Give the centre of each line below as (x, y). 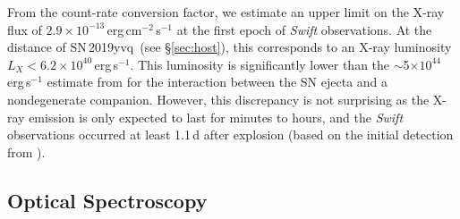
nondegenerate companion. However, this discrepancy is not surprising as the (218, 99)
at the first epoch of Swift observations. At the (304, 29)
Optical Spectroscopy (107, 200)
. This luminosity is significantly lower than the (260, 64)
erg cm (124, 29)
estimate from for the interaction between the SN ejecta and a (217, 82)
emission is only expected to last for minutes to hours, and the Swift (216, 117)
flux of (25, 29)
